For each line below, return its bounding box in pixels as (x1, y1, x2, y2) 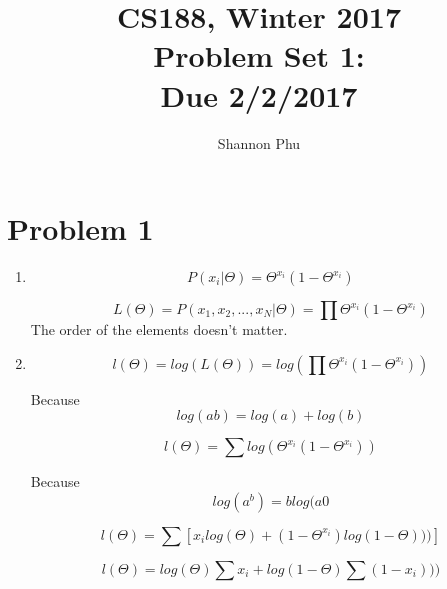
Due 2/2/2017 (160, 74, 358, 115)
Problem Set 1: (153, 35, 365, 76)
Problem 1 (7, 208, 154, 249)
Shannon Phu (217, 132, 301, 153)
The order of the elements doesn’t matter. (30, 319, 288, 340)
